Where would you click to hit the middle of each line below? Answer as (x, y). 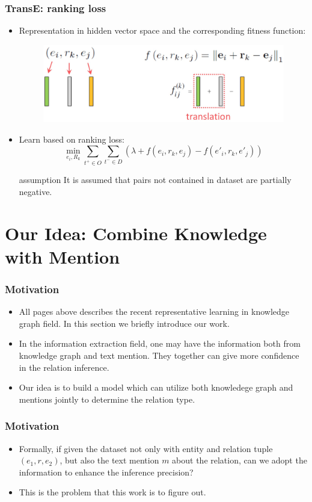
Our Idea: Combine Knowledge (136, 233)
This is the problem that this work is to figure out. (112, 492)
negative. (35, 191)
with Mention (63, 256)
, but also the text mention (109, 460)
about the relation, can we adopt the (240, 460)
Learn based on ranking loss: (72, 139)
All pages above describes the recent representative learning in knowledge (154, 311)
